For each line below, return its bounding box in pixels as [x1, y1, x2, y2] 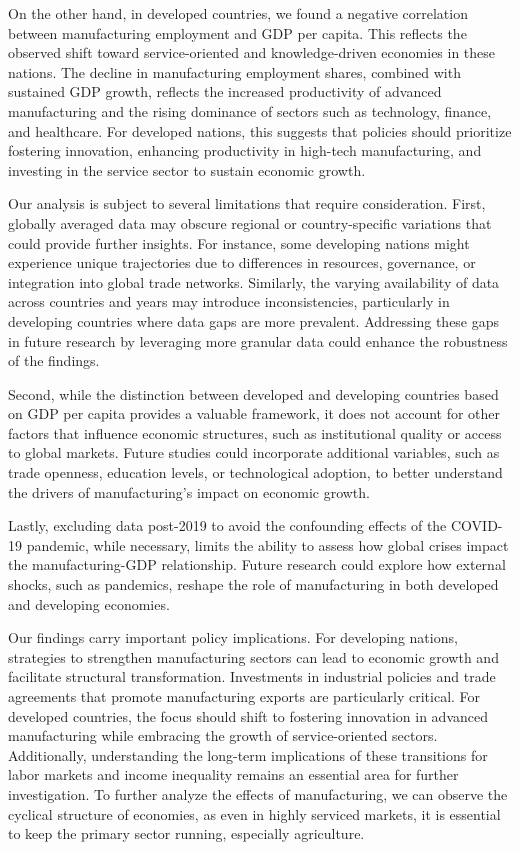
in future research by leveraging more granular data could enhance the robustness [8, 330, 508, 351]
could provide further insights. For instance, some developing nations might [8, 232, 470, 253]
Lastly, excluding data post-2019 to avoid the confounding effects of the [8, 515, 447, 536]
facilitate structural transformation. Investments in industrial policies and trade [8, 666, 496, 687]
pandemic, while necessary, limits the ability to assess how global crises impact [26, 534, 509, 555]
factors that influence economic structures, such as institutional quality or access [8, 422, 502, 443]
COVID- [450, 515, 503, 536]
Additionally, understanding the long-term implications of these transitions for [8, 744, 488, 765]
